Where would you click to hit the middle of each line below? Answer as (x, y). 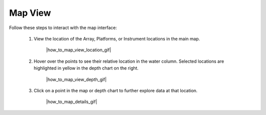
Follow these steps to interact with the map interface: (63, 28)
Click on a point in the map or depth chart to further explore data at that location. (116, 90)
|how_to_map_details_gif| (72, 102)
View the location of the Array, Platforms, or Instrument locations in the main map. (117, 38)
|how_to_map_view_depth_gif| (76, 79)
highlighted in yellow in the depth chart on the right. (86, 68)
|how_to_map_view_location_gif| (79, 50)
